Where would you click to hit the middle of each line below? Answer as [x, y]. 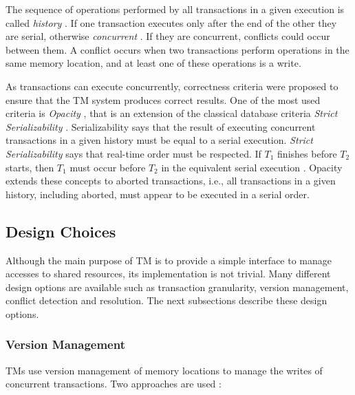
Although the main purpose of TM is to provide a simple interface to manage [169, 260]
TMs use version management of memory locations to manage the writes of [164, 370]
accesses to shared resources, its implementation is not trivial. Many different [168, 274]
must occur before [108, 167]
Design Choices [61, 231]
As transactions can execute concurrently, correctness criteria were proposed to [172, 86]
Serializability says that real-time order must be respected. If [133, 153]
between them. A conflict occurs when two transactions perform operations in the [177, 49]
